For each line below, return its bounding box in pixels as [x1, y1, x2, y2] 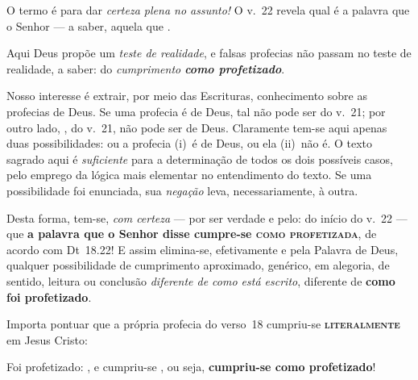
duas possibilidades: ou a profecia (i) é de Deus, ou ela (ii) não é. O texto [6, 135, 373, 152]
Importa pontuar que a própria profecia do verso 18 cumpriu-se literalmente [6, 315, 400, 332]
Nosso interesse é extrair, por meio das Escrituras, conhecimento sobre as [6, 87, 367, 104]
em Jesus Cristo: [6, 331, 88, 348]
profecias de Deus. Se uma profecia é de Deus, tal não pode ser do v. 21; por [6, 102, 386, 119]
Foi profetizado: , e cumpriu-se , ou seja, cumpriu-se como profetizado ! [6, 358, 376, 375]
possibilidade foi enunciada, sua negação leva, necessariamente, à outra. [6, 182, 358, 198]
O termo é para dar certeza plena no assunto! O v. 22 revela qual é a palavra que [6, 2, 410, 18]
